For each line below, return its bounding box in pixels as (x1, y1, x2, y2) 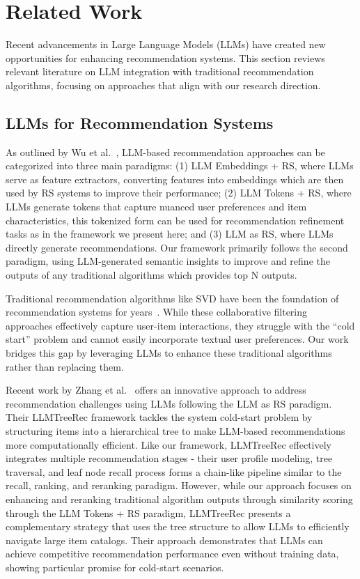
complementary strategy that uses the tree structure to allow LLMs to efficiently (6, 519, 350, 534)
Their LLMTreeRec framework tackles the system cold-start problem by (6, 410, 313, 424)
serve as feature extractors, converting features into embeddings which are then (6, 171, 344, 186)
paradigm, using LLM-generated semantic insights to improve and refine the (6, 254, 330, 268)
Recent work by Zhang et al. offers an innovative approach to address (6, 383, 306, 397)
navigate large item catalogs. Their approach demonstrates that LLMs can (6, 532, 323, 547)
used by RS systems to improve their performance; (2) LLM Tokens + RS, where (6, 185, 352, 200)
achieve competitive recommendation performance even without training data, (6, 546, 339, 561)
